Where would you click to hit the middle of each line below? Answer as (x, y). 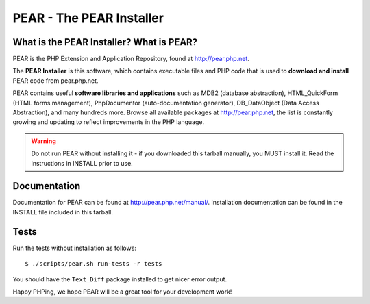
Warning (44, 141)
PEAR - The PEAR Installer (88, 18)
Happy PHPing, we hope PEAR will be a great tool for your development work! (122, 292)
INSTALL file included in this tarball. (63, 212)
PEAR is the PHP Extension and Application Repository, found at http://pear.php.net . (131, 59)
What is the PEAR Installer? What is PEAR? (105, 42)
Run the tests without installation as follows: (75, 248)
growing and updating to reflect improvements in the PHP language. (109, 122)
